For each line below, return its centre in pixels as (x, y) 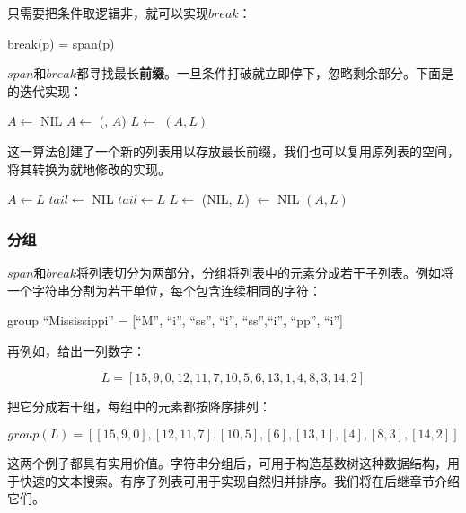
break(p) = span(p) (61, 43)
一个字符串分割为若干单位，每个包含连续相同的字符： (164, 290)
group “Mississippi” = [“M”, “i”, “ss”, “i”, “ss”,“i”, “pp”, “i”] (175, 320)
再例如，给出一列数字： (76, 350)
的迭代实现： (45, 90)
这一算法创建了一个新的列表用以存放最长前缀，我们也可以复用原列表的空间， (233, 150)
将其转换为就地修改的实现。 (89, 168)
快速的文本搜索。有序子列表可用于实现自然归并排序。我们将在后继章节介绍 (239, 480)
